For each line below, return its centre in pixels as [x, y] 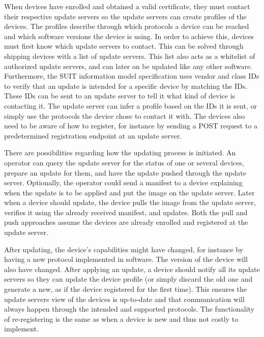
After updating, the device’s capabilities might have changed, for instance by [124, 249]
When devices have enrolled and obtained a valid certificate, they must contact [127, 6]
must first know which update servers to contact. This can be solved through [124, 46]
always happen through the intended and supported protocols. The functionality [129, 309]
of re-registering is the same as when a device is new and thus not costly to [121, 318]
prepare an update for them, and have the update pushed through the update [125, 172]
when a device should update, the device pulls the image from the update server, [130, 202]
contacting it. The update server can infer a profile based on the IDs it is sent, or [130, 105]
